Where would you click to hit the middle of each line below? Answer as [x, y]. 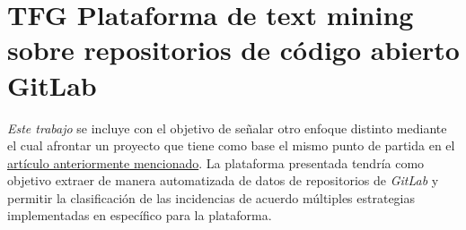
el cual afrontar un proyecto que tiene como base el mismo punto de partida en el [231, 145]
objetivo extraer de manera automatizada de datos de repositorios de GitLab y [223, 180]
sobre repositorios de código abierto [233, 50]
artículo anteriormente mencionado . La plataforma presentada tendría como [216, 162]
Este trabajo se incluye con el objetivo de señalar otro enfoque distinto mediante [227, 128]
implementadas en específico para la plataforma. [140, 215]
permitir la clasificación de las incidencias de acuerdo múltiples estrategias [211, 197]
